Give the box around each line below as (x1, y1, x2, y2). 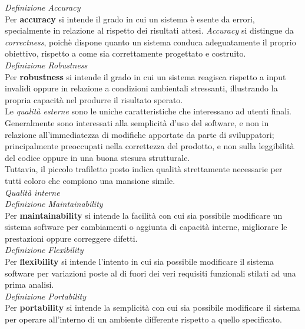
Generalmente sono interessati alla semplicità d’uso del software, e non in (5, 116, 269, 129)
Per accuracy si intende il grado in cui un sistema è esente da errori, (5, 12, 255, 25)
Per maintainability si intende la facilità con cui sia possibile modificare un (5, 209, 283, 221)
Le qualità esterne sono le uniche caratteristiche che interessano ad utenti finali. (5, 105, 291, 117)
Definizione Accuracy (5, 1, 81, 13)
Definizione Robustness (5, 58, 88, 71)
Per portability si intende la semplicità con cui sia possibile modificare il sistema (5, 301, 300, 314)
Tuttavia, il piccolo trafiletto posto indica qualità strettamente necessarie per (5, 163, 283, 175)
